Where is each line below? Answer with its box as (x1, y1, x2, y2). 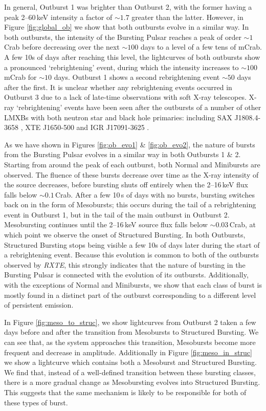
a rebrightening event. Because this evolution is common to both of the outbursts (4, 249, 259, 260)
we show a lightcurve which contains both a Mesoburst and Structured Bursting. (4, 357, 257, 367)
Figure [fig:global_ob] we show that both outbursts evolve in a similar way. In (4, 21, 249, 32)
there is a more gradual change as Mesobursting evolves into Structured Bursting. (4, 377, 260, 387)
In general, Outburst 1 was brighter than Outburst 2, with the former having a (4, 2, 252, 12)
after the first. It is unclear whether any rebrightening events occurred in (4, 81, 232, 92)
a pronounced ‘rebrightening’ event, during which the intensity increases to (4, 61, 239, 72)
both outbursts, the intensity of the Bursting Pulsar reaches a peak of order (4, 31, 241, 42)
